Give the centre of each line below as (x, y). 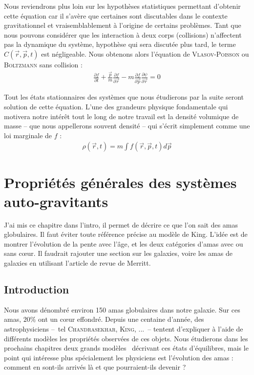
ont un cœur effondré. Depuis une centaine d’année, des (121, 319)
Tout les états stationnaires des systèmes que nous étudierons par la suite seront (124, 97)
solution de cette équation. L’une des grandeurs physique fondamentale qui (116, 106)
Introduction (37, 289)
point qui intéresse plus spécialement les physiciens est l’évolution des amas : (119, 357)
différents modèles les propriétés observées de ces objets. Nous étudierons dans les (126, 338)
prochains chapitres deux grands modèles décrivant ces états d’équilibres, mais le (126, 348)
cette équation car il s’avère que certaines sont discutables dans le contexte (116, 15)
